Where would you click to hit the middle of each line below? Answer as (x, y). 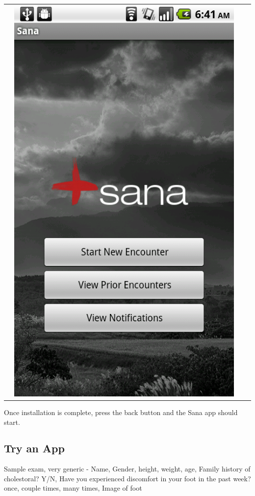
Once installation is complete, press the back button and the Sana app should (121, 412)
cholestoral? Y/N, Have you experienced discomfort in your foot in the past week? (127, 478)
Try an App (34, 448)
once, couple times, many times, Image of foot (73, 488)
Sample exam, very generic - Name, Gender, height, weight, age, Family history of (127, 469)
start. (12, 422)
